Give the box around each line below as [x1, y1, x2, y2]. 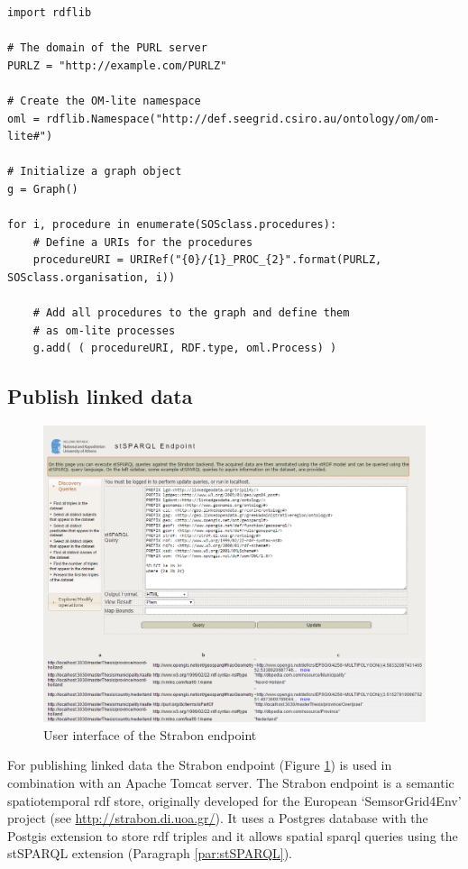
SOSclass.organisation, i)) [7, 270, 176, 284]
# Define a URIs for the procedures [32, 235, 253, 249]
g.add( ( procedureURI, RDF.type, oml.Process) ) [32, 342, 337, 355]
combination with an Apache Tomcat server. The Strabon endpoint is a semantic [7, 773, 454, 792]
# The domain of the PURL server [7, 41, 207, 55]
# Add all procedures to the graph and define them [32, 306, 350, 320]
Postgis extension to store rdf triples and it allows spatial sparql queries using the [7, 826, 458, 845]
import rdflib [7, 6, 92, 19]
